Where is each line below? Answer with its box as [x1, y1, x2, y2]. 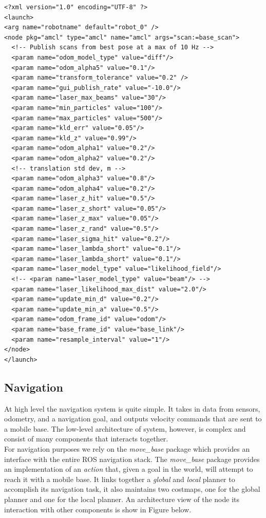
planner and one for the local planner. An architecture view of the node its [4, 493, 240, 504]
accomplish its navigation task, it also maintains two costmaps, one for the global [4, 484, 260, 494]
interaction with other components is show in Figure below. [4, 504, 192, 514]
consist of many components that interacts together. [4, 433, 168, 444]
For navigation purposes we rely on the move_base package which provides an [4, 443, 250, 454]
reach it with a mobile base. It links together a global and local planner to [4, 473, 235, 484]
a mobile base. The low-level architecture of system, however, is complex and [4, 423, 246, 434]
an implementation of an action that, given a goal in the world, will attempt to [4, 464, 253, 474]
